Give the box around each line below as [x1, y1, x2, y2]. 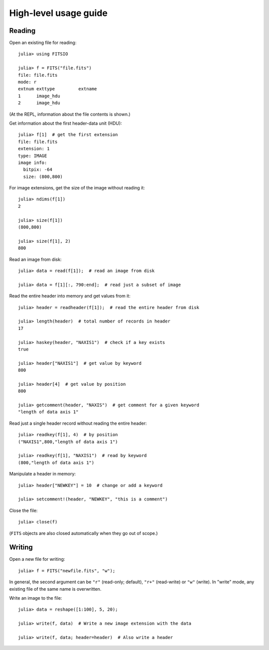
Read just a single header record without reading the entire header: [9, 420, 147, 426]
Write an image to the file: [9, 595, 62, 601]
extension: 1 [18, 146, 50, 152]
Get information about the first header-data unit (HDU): [9, 120, 122, 126]
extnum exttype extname [18, 86, 97, 92]
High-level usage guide [9, 7, 108, 18]
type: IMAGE [18, 153, 47, 159]
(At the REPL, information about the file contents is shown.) [9, 111, 131, 117]
